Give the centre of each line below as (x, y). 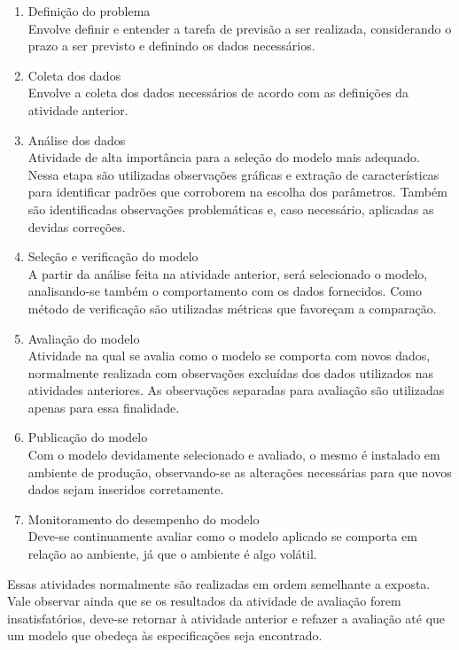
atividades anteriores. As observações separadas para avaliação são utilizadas (236, 390)
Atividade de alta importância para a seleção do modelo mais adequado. (224, 157)
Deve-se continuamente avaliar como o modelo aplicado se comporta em (222, 536)
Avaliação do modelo (84, 338)
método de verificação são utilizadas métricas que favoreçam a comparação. (232, 308)
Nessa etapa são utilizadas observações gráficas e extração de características (233, 174)
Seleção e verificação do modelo (113, 256)
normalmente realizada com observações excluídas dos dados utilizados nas (230, 372)
